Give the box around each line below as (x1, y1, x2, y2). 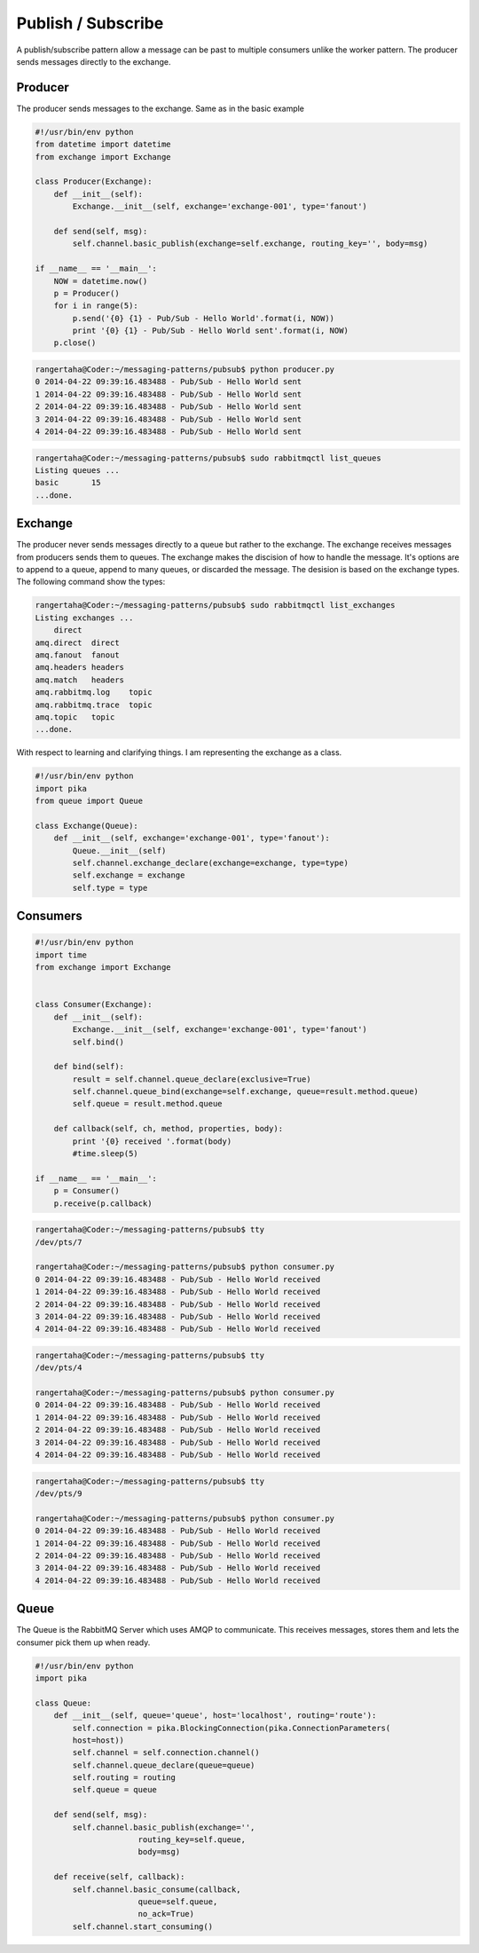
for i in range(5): (53, 301, 139, 311)
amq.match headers (35, 674, 124, 685)
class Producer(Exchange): (35, 177, 153, 186)
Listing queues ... (35, 465, 120, 475)
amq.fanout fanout (35, 650, 120, 660)
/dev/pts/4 (35, 1363, 82, 1373)
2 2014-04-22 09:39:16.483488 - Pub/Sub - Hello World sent (35, 402, 302, 412)
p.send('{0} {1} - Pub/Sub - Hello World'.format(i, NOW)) (72, 313, 335, 323)
